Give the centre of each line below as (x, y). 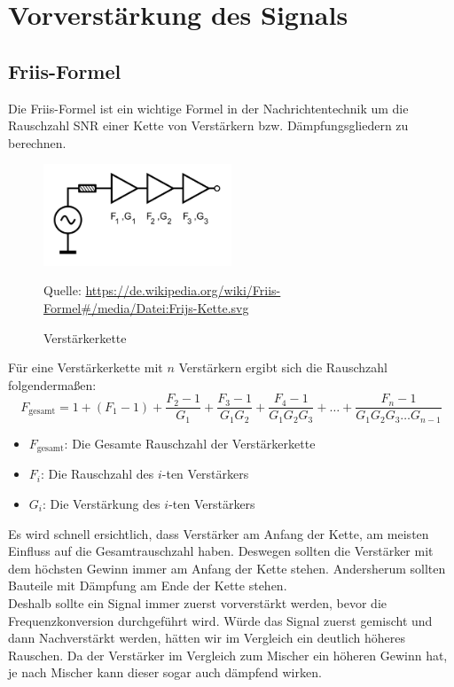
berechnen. (37, 142)
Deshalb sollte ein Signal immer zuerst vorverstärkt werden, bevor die (197, 602)
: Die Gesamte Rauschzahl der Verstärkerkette (190, 443)
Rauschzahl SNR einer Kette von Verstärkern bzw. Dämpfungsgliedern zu (208, 125)
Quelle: (63, 290)
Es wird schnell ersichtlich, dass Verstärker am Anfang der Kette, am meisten (219, 533)
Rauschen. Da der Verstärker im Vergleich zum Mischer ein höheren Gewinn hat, (228, 655)
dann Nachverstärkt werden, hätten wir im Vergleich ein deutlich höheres (207, 638)
